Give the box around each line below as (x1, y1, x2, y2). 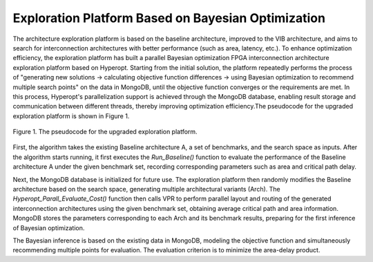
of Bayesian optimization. (12, 223, 85, 232)
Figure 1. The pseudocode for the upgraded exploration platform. (12, 128, 198, 136)
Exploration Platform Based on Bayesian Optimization (12, 10, 326, 26)
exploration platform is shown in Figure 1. (12, 111, 130, 120)
